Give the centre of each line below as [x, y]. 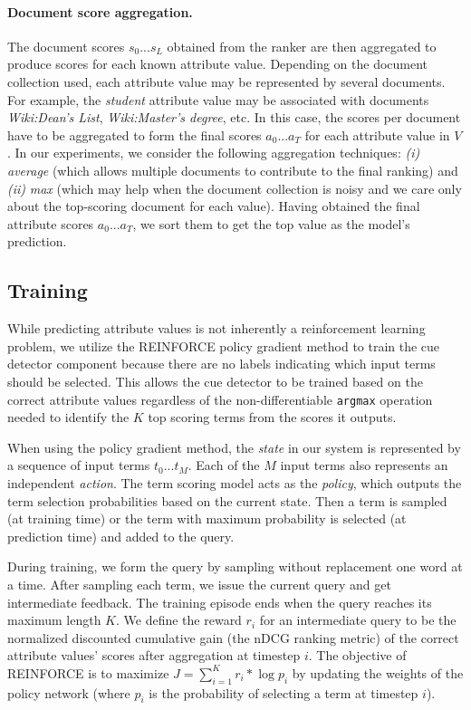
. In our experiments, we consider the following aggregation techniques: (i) [214, 153]
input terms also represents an [364, 465]
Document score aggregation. [100, 11]
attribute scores [51, 223]
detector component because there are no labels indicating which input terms [221, 364]
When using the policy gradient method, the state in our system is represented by [234, 447]
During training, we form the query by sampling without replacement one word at [235, 566]
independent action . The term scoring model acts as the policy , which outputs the [235, 482]
